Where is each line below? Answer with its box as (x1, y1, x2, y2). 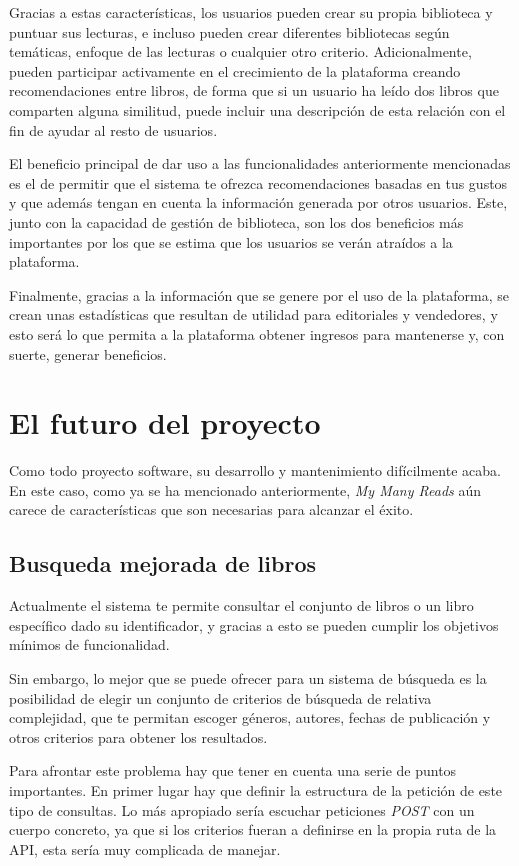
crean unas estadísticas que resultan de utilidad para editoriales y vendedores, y (9, 304, 498, 325)
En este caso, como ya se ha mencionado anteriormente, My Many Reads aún (9, 479, 482, 500)
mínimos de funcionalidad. (9, 634, 170, 655)
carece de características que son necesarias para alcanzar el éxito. (9, 499, 414, 520)
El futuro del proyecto (9, 402, 321, 443)
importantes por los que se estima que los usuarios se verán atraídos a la (9, 231, 453, 252)
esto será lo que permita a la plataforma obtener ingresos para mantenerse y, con (9, 323, 505, 344)
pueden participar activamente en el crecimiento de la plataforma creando (9, 60, 461, 81)
